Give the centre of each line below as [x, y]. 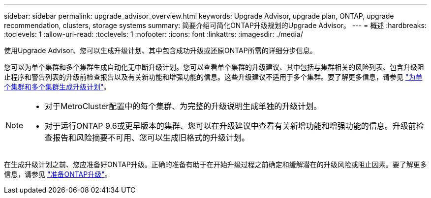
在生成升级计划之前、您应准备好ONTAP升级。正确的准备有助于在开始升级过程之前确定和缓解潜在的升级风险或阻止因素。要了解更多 [215, 164]
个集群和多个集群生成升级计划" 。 [57, 87]
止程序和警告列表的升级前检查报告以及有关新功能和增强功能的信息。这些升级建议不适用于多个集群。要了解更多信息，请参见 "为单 [213, 77]
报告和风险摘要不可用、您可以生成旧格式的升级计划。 [151, 138]
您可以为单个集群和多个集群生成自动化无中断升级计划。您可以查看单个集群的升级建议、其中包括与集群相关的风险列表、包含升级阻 [214, 67]
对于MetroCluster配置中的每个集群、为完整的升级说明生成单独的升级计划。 [183, 106]
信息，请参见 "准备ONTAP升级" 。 [58, 174]
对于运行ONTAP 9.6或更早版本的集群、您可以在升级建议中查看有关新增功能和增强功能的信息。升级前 [231, 126]
